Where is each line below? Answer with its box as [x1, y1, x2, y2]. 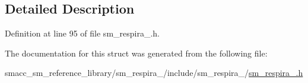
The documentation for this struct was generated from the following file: [5, 47, 268, 59]
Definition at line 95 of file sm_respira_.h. [5, 27, 160, 39]
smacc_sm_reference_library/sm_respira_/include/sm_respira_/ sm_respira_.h [5, 67, 303, 79]
